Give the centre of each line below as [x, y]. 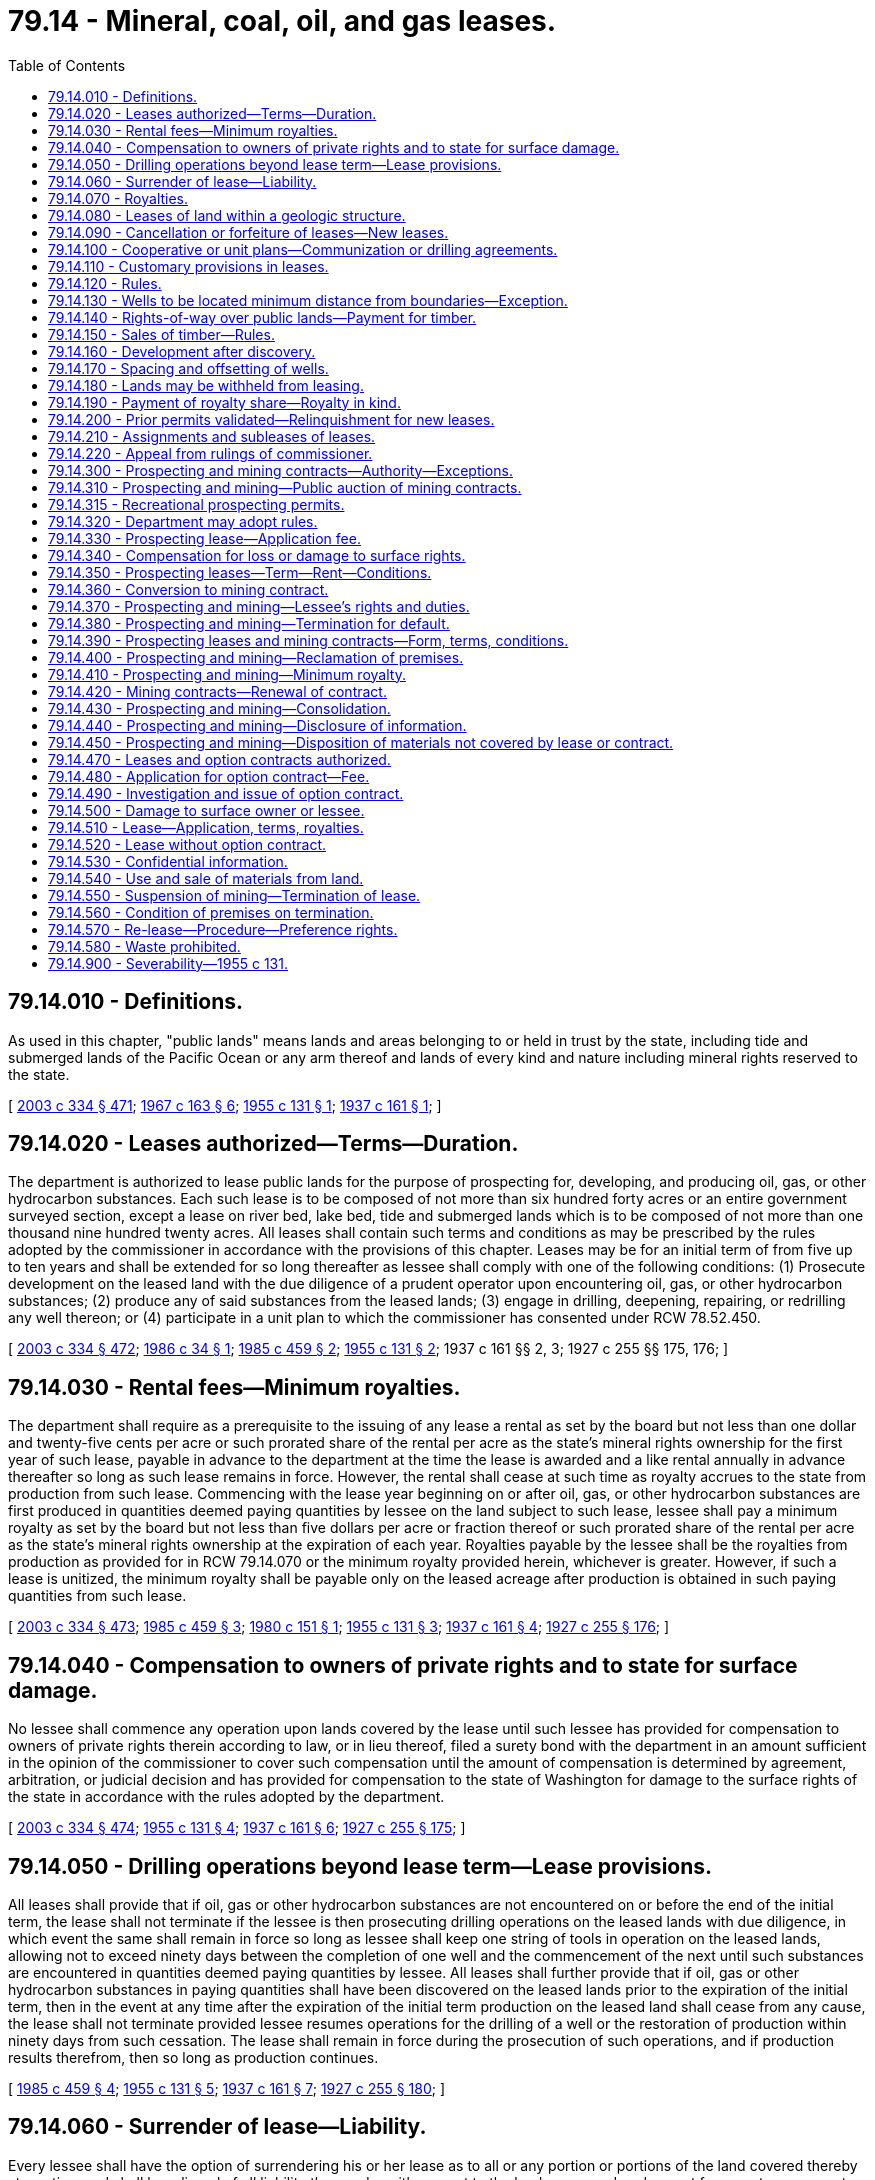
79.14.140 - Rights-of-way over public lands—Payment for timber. [262, 317]
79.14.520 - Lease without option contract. [187, 844]
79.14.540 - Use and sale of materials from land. [206, 878]
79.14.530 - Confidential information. [168, 861]
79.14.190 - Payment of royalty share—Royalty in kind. [224, 402]
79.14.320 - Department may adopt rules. [183, 521]
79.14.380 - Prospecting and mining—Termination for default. [249, 623]
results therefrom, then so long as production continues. [193, 2057]
